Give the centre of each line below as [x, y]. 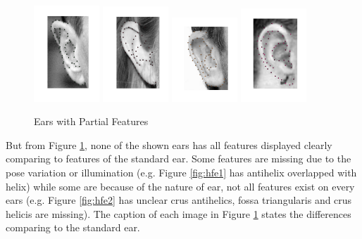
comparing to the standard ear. [73, 227]
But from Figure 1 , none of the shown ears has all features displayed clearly [169, 144]
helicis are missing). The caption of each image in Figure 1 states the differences [179, 213]
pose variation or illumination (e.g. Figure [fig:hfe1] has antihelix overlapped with [181, 172]
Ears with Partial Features [91, 121]
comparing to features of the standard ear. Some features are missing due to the [179, 159]
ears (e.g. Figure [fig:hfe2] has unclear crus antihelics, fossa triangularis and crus [179, 200]
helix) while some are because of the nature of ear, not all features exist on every [180, 186]
